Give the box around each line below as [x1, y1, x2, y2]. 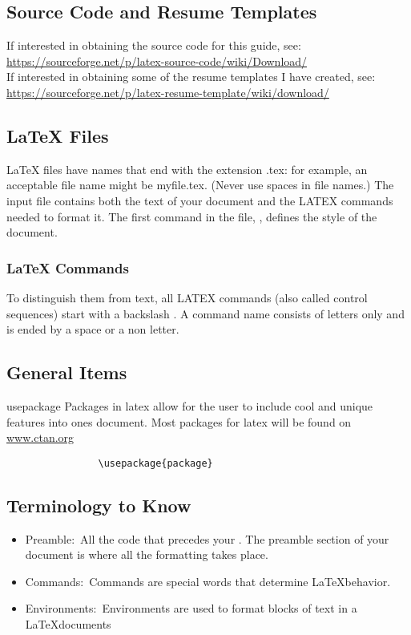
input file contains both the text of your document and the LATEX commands [6, 192, 393, 208]
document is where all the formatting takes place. [25, 546, 268, 563]
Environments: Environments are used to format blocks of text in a [25, 600, 357, 617]
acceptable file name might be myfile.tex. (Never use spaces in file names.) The [6, 176, 394, 193]
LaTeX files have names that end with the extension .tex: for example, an [6, 160, 368, 177]
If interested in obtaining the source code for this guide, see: [6, 37, 301, 54]
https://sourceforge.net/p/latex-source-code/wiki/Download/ [6, 52, 308, 69]
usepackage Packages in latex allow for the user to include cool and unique [6, 397, 373, 414]
